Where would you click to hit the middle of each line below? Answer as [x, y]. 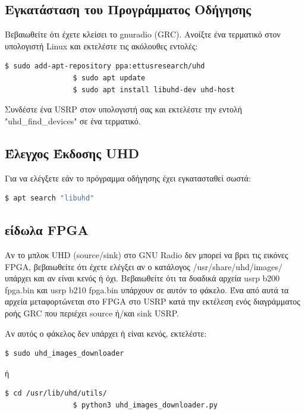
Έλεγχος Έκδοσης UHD [72, 153]
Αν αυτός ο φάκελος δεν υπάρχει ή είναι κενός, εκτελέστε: [106, 333]
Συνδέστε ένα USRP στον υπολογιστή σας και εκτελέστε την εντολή [123, 109]
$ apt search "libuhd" [50, 198]
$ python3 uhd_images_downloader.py [145, 405]
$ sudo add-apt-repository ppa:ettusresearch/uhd [105, 66]
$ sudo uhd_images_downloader [65, 354]
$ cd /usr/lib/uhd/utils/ [56, 393]
